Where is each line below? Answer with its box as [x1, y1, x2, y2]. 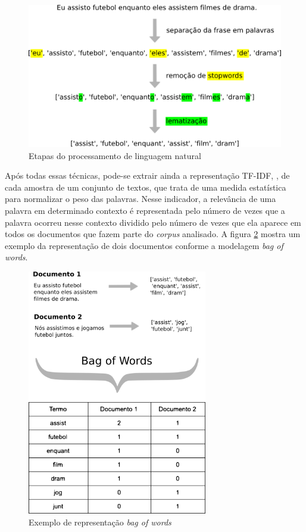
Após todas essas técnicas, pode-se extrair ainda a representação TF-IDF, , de [5, 169, 290, 182]
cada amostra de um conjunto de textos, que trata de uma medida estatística [5, 181, 286, 193]
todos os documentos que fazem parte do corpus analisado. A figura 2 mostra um [5, 228, 301, 240]
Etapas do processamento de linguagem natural [29, 149, 201, 161]
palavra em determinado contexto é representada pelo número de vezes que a [5, 204, 285, 216]
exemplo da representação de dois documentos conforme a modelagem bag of [5, 239, 283, 251]
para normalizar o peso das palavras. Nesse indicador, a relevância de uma [5, 192, 276, 205]
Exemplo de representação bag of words [29, 515, 171, 528]
